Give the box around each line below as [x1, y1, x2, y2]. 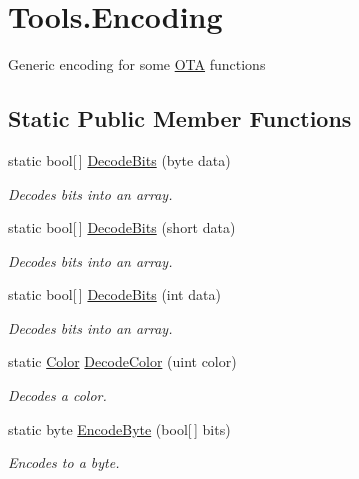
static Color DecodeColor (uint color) [8, 351, 237, 372]
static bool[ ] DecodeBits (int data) [8, 284, 221, 305]
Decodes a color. [8, 385, 107, 406]
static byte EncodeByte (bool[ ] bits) [8, 418, 231, 439]
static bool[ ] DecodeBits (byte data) [8, 149, 231, 170]
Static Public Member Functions [8, 103, 352, 134]
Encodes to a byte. [8, 452, 120, 473]
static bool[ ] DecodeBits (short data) [8, 217, 236, 238]
